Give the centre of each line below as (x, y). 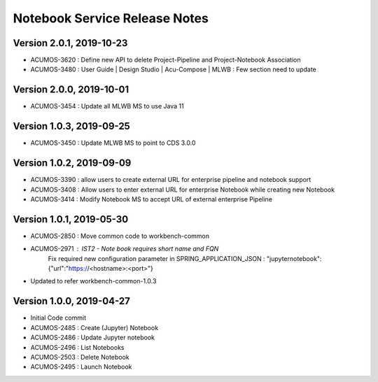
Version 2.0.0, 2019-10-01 (71, 90)
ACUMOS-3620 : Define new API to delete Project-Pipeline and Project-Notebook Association (166, 60)
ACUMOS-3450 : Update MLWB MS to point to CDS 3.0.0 (113, 143)
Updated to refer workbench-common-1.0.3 (93, 281)
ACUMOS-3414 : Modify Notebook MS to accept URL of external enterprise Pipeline (152, 199)
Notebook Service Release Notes (111, 18)
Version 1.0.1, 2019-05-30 (71, 219)
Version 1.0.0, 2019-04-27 (72, 301)
